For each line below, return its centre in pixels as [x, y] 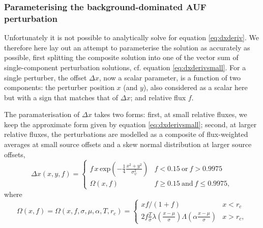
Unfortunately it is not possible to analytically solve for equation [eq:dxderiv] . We [131, 37]
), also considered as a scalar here [195, 87]
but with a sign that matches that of [61, 97]
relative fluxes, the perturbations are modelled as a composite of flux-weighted [126, 134]
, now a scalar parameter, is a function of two [170, 77]
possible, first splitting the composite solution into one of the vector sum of [121, 57]
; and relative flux [158, 97]
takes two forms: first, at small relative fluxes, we [171, 114]
